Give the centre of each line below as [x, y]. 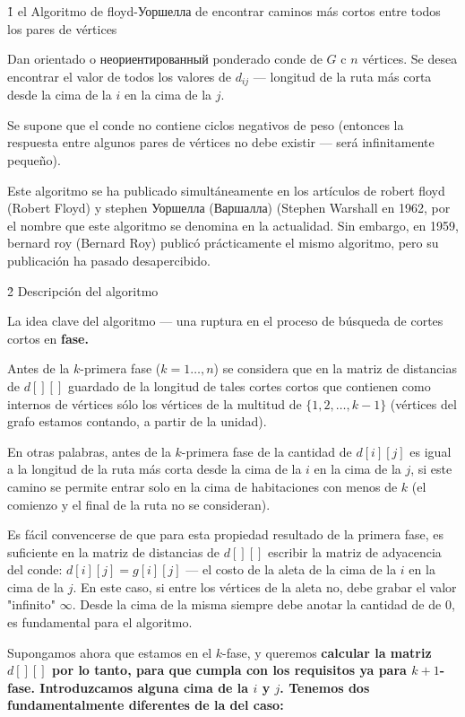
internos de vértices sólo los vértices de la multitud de [155, 403]
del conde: [35, 569]
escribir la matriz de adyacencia [355, 551]
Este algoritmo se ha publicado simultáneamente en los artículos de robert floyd [226, 190]
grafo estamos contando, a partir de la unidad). [137, 421]
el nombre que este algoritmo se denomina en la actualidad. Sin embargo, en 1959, [233, 225]
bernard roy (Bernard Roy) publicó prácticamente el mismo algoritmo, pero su [223, 243]
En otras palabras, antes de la [89, 451]
